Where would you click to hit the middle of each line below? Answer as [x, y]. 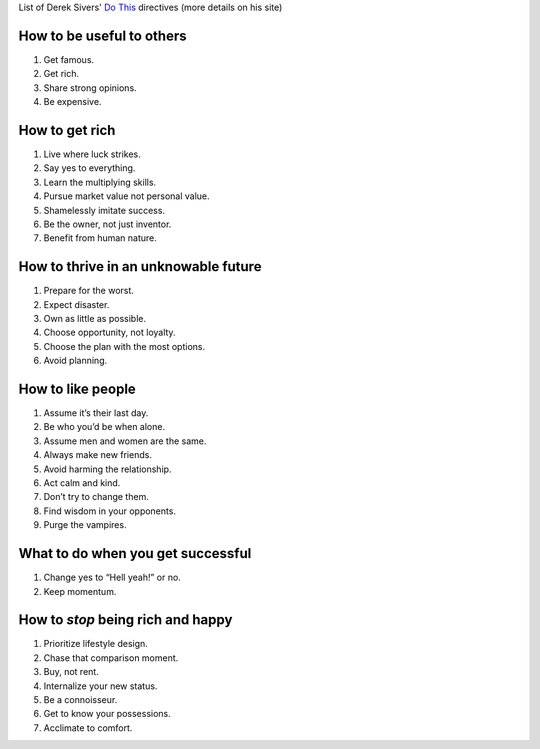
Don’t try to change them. [96, 497]
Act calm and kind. [82, 483]
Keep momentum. [80, 591]
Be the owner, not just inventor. [107, 224]
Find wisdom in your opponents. [110, 511]
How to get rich [67, 130]
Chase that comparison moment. [111, 657]
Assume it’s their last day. [96, 413]
